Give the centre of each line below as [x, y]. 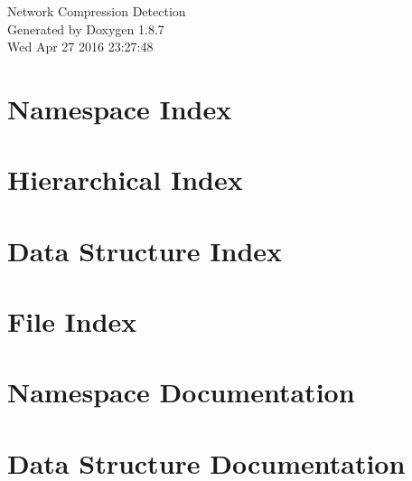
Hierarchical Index [125, 179]
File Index [72, 321]
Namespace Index [120, 108]
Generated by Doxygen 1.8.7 [86, 28]
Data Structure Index [145, 250]
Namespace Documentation [181, 392]
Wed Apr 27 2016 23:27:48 [80, 47]
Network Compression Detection [97, 11]
